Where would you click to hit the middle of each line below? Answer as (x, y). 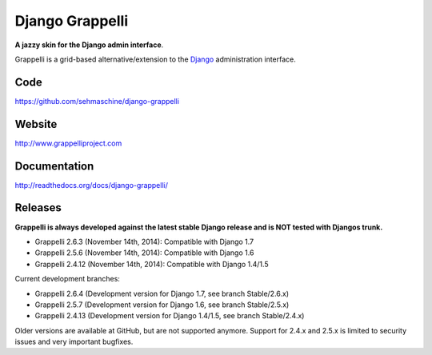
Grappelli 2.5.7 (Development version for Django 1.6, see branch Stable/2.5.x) (162, 305)
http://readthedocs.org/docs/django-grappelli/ (91, 185)
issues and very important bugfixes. (74, 342)
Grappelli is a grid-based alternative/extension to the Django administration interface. (155, 59)
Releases (38, 208)
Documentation (54, 166)
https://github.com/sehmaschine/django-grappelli (97, 101)
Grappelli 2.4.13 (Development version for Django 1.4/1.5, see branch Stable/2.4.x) (170, 316)
